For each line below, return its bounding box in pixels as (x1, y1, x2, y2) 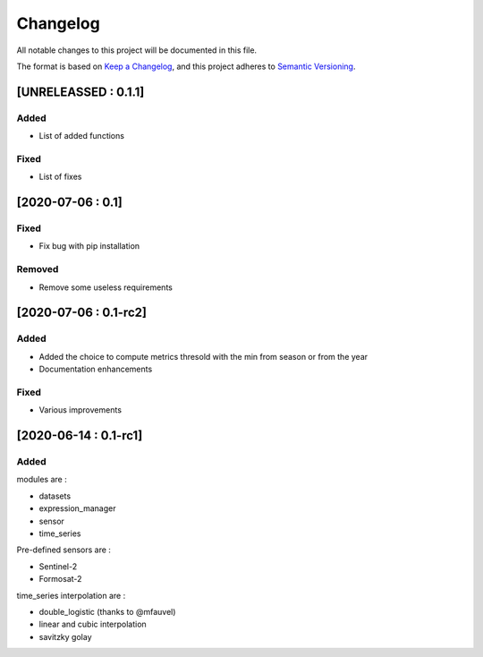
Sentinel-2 (38, 560, 78, 572)
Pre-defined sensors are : (16, 544, 112, 555)
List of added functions (38, 131, 125, 141)
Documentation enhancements (38, 363, 153, 375)
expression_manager (38, 503, 116, 514)
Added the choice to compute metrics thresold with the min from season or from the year (38, 351, 369, 362)
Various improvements (38, 405, 123, 415)
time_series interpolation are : (16, 590, 126, 601)
